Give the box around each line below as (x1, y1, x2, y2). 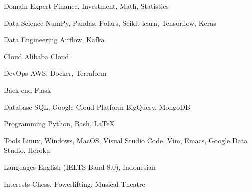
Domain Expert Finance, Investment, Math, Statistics (4, 1, 169, 11)
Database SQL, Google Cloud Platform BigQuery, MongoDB (4, 101, 190, 112)
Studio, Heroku (4, 145, 50, 155)
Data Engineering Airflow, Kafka (4, 34, 105, 45)
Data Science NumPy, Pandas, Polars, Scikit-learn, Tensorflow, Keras (4, 17, 216, 28)
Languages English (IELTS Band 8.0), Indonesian (4, 161, 156, 172)
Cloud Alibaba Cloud (4, 51, 69, 61)
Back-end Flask (4, 84, 51, 95)
